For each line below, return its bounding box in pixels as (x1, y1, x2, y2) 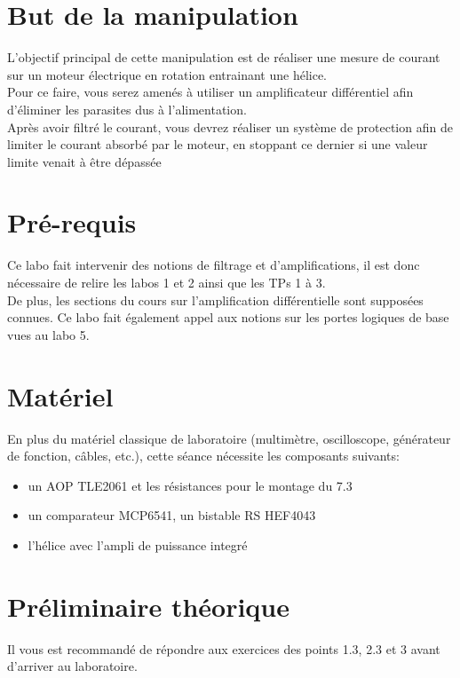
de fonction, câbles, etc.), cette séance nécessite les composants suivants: (7, 446, 400, 465)
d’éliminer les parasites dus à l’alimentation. (7, 99, 247, 118)
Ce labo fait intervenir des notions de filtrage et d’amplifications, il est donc (7, 256, 420, 274)
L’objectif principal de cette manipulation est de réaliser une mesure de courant (7, 48, 440, 67)
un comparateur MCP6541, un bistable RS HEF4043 (28, 506, 316, 524)
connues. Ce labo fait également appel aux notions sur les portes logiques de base (7, 308, 449, 327)
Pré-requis (7, 204, 137, 240)
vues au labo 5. (7, 325, 90, 343)
